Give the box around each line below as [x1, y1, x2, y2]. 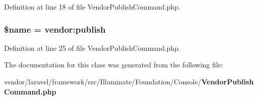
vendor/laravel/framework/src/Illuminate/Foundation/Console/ [4, 76, 202, 86]
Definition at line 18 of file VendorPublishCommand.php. [4, 2, 180, 12]
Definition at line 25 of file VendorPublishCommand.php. [4, 42, 180, 53]
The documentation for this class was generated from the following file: [4, 59, 223, 70]
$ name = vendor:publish [4, 23, 106, 35]
